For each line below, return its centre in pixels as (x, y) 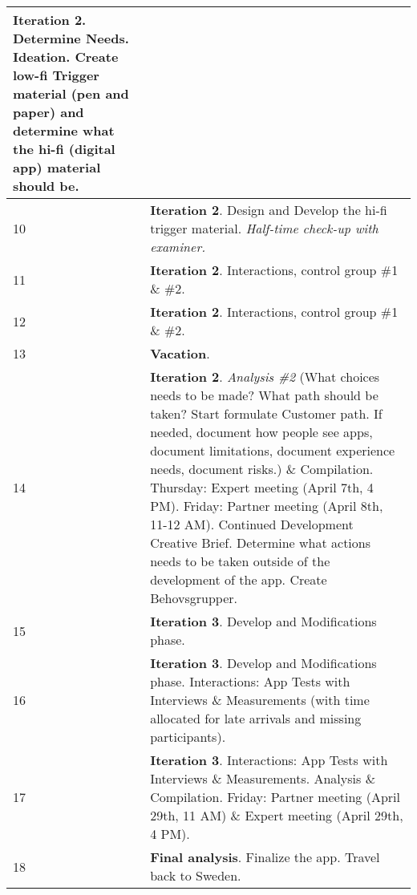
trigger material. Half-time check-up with (264, 228)
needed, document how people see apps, (261, 432)
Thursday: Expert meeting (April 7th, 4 (262, 487)
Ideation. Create (66, 57)
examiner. (178, 247)
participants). (188, 737)
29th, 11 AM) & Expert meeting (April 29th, (277, 815)
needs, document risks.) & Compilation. (262, 469)
